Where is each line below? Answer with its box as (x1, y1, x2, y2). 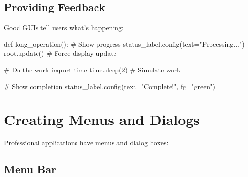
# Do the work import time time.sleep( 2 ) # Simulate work (4, 64, 181, 74)
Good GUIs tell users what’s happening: (4, 22, 124, 33)
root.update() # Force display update (4, 48, 117, 58)
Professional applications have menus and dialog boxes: (4, 138, 169, 148)
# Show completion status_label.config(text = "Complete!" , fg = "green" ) (4, 81, 215, 91)
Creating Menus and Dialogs (4, 109, 200, 129)
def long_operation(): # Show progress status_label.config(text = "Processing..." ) (4, 38, 245, 49)
